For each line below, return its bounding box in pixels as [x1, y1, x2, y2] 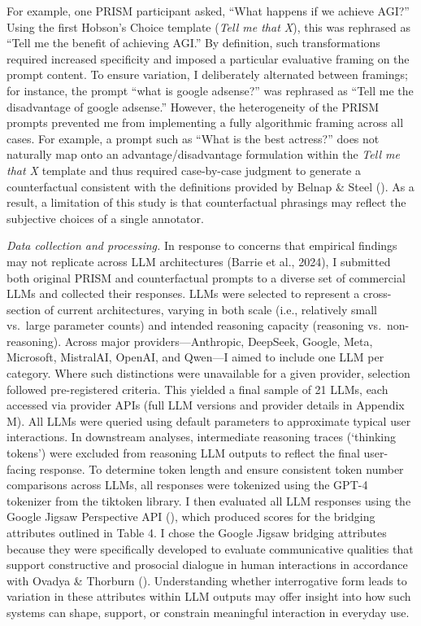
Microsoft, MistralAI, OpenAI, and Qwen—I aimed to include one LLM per [7, 348, 384, 366]
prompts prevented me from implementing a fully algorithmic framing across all [7, 114, 404, 131]
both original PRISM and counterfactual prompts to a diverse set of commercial [7, 269, 406, 286]
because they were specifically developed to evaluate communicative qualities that [7, 540, 414, 557]
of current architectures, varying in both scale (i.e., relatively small [44, 300, 377, 317]
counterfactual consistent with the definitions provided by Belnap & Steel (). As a [7, 177, 414, 195]
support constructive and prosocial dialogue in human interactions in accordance [7, 556, 408, 573]
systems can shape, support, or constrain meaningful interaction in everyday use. [7, 603, 410, 620]
